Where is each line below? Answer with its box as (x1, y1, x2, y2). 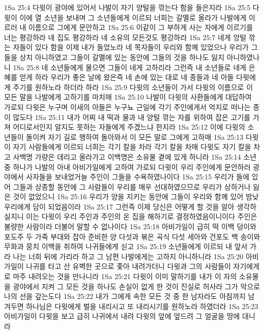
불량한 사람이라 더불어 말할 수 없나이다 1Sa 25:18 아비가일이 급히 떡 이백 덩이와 (4, 221, 257, 232)
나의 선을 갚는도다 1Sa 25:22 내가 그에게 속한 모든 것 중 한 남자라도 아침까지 (4, 291, 246, 301)
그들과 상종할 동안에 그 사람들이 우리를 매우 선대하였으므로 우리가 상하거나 (13, 181, 251, 192)
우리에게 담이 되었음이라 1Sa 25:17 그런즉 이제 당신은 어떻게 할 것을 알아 (4, 201, 234, 211)
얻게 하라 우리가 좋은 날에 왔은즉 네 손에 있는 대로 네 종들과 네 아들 (19, 72, 234, 82)
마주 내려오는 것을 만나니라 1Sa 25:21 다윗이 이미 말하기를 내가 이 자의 (13, 271, 237, 282)
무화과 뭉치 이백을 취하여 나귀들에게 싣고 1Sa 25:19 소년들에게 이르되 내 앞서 (4, 241, 248, 252)
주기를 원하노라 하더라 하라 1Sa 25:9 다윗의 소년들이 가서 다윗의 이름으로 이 (13, 81, 253, 92)
